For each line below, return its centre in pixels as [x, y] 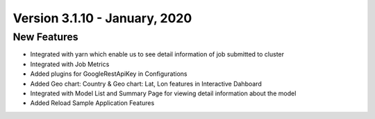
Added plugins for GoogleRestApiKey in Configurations [109, 74]
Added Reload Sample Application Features [92, 103]
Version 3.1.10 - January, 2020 [102, 18]
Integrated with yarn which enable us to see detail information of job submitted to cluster [157, 54]
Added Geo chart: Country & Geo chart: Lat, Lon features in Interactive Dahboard [146, 84]
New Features [46, 37]
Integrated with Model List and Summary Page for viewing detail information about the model [163, 93]
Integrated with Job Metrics [70, 64]
